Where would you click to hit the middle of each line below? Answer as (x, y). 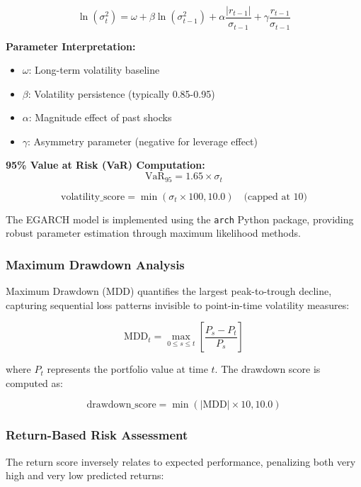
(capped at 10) (275, 197)
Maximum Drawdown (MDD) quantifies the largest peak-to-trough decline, (169, 291)
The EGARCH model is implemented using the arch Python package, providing (180, 219)
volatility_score (93, 197)
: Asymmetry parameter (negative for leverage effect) (143, 141)
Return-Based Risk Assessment (97, 435)
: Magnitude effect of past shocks (100, 117)
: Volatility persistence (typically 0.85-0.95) (121, 93)
